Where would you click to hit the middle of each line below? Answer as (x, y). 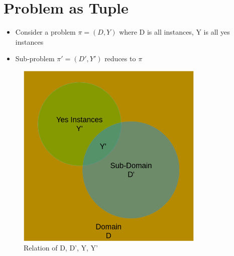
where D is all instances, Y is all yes (174, 32)
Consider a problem (45, 32)
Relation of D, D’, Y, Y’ (61, 248)
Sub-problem (35, 58)
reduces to (120, 58)
